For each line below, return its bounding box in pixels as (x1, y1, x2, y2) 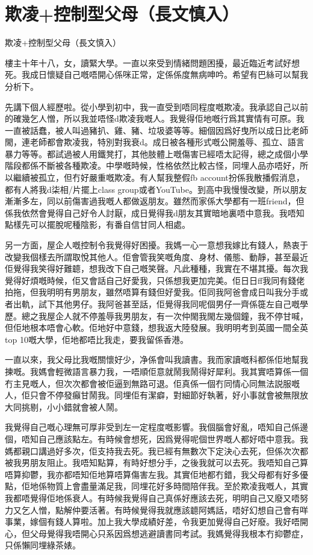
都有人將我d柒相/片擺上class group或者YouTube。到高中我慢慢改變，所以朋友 (5, 183, 307, 195)
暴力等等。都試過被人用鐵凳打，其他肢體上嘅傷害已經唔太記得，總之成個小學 (5, 147, 308, 160)
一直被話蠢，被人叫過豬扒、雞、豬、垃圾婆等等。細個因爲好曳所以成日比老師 (5, 124, 308, 136)
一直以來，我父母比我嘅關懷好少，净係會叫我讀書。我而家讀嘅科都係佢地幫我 (5, 353, 308, 366)
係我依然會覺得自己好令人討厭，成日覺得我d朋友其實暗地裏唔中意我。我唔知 (5, 206, 305, 219)
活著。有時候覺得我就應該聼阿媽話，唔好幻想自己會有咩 (88, 503, 308, 516)
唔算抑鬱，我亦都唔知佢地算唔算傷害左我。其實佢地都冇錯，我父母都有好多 (5, 468, 300, 480)
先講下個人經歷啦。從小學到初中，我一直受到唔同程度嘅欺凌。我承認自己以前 (5, 100, 308, 113)
